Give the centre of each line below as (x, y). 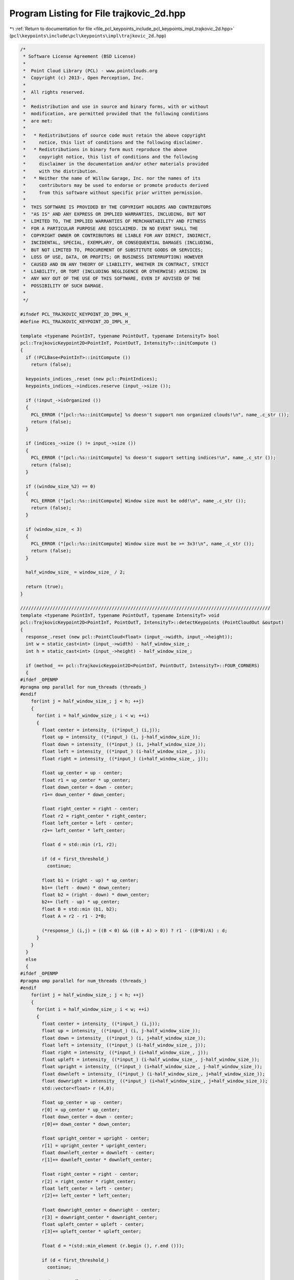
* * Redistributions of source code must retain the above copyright (115, 135)
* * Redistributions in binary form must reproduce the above (105, 150)
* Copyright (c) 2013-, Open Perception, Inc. (84, 78)
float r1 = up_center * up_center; (86, 780)
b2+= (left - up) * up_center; (81, 902)
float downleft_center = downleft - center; (98, 1153)
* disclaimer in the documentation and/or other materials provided (116, 164)
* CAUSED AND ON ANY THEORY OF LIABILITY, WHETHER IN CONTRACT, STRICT (116, 264)
